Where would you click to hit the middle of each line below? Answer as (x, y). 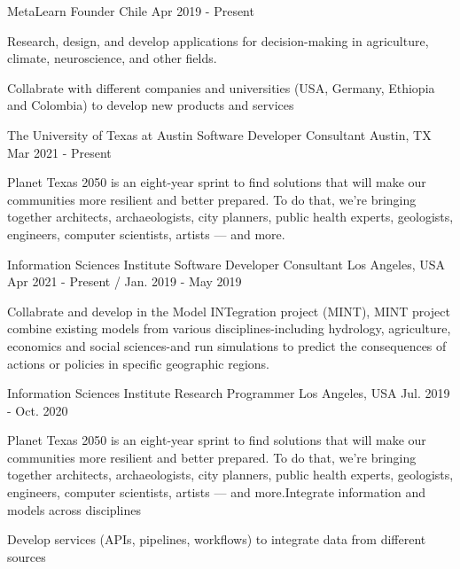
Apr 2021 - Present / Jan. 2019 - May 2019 (125, 281)
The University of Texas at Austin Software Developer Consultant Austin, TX (219, 134)
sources (27, 556)
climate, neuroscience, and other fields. (112, 58)
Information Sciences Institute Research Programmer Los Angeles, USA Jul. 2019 (229, 393)
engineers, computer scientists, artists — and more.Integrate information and (217, 492)
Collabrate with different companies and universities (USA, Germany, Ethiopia (221, 87)
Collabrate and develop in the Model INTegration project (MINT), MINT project (229, 311)
